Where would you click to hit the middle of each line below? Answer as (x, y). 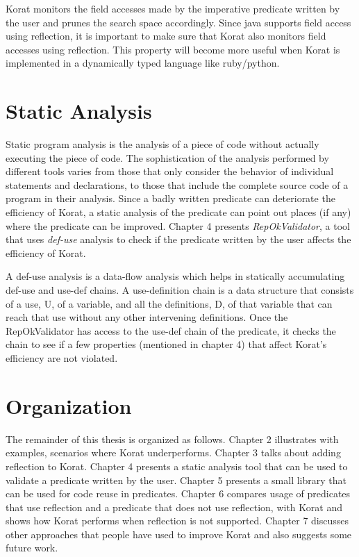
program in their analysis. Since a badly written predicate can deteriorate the (170, 198)
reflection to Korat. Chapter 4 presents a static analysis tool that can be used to (177, 466)
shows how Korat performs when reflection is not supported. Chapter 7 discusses (177, 521)
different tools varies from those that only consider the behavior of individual (170, 171)
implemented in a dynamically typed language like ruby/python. (143, 63)
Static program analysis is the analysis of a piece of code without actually (162, 144)
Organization (69, 405)
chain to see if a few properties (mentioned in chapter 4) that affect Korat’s (166, 344)
